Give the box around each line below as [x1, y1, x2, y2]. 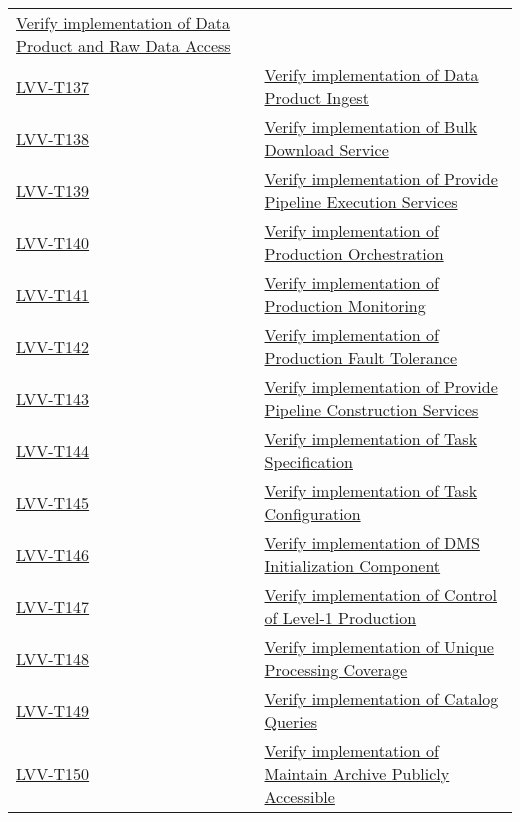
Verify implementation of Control [264, 583, 498, 606]
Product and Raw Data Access [16, 34, 231, 57]
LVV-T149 [16, 698, 90, 722]
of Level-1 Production [264, 606, 417, 629]
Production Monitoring [264, 294, 426, 317]
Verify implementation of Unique [264, 635, 494, 658]
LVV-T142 [16, 334, 90, 358]
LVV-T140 [16, 230, 90, 254]
